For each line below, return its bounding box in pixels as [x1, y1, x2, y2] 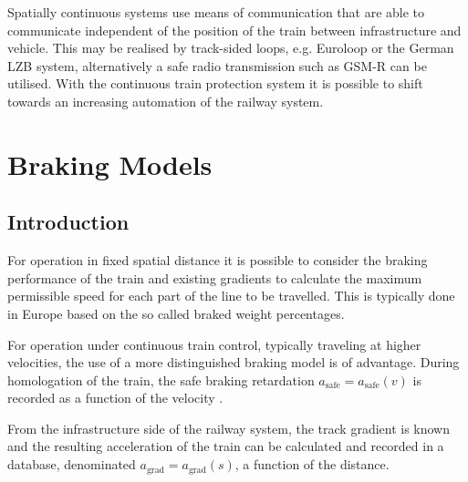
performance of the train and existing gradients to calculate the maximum [7, 268, 422, 287]
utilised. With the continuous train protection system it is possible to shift [7, 74, 423, 93]
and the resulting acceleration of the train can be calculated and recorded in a [7, 436, 444, 456]
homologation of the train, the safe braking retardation [7, 370, 315, 389]
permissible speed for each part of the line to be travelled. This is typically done [7, 286, 455, 305]
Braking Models [7, 145, 213, 182]
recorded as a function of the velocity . [7, 388, 224, 407]
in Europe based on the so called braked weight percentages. [7, 303, 345, 323]
